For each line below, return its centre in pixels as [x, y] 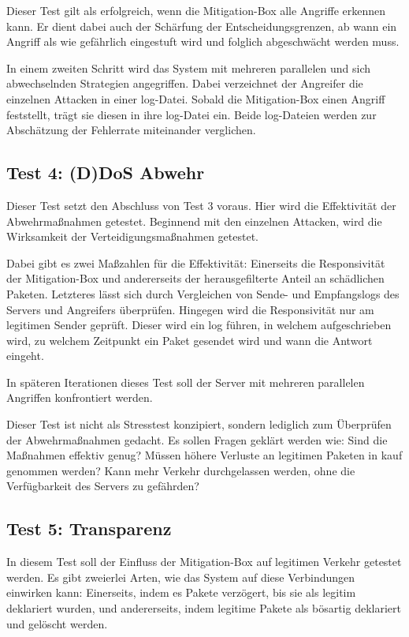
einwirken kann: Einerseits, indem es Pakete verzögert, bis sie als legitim [181, 592]
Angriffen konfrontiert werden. [80, 397]
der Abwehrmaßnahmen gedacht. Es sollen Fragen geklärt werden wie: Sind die [197, 439]
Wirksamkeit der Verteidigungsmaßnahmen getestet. [133, 236]
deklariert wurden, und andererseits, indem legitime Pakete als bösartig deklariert [204, 608]
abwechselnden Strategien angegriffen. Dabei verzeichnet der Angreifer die [185, 83]
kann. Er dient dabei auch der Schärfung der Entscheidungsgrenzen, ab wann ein [202, 26]
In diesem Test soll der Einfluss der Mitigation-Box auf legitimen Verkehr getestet [204, 562]
